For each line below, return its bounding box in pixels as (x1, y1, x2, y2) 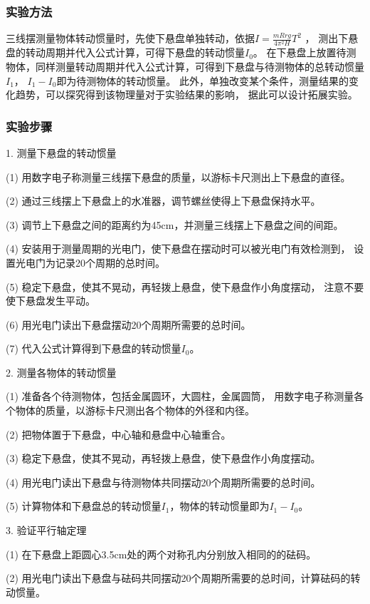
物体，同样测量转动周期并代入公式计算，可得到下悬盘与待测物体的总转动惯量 (6, 58, 364, 73)
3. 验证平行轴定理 (6, 523, 87, 538)
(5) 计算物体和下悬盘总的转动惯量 (6, 498, 162, 513)
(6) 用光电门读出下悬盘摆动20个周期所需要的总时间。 (6, 317, 251, 332)
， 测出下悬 (305, 31, 359, 46)
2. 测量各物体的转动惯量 (6, 364, 117, 379)
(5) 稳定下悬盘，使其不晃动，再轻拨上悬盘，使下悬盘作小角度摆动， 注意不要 (6, 279, 364, 294)
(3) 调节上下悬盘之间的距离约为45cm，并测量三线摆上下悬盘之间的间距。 (6, 217, 344, 232)
